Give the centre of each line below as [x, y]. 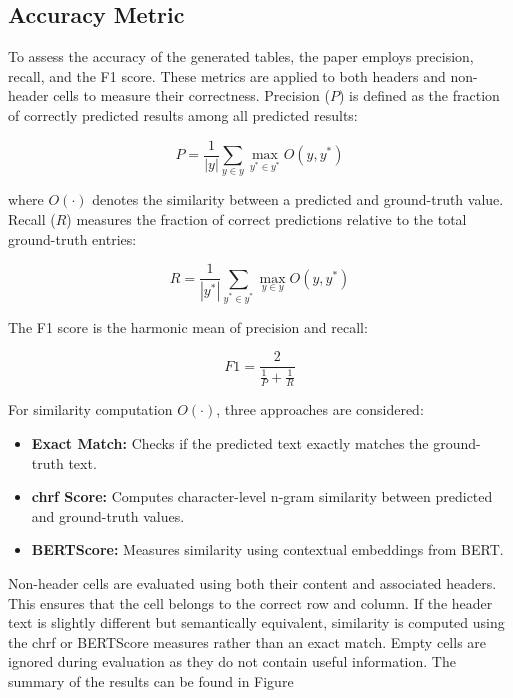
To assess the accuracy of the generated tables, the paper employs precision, [241, 56]
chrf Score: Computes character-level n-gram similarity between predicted [262, 496]
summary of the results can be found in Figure [151, 680]
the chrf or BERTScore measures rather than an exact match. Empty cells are [247, 641]
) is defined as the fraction [419, 95]
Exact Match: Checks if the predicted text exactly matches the [230, 443]
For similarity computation [90, 409]
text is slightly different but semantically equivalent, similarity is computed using [256, 622]
